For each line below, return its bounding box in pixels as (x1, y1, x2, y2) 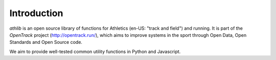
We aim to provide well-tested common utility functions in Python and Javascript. (9, 48, 181, 54)
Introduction (9, 8, 63, 19)
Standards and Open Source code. (9, 39, 83, 45)
